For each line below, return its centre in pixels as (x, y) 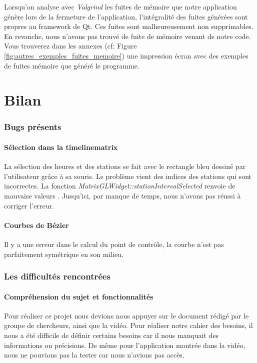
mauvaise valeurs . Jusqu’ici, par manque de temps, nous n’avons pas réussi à (122, 195)
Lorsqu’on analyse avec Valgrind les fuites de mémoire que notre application (120, 6)
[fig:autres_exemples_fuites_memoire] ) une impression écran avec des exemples (126, 55)
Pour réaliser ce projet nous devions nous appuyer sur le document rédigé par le (126, 315)
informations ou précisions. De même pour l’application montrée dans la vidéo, (125, 345)
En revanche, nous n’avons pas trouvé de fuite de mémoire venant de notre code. (127, 36)
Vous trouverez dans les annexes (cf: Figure (70, 46)
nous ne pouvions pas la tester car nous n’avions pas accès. (94, 355)
